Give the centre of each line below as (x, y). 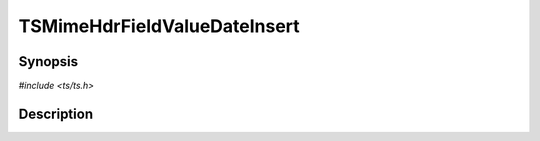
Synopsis (48, 61)
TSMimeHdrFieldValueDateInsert (159, 26)
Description (56, 113)
